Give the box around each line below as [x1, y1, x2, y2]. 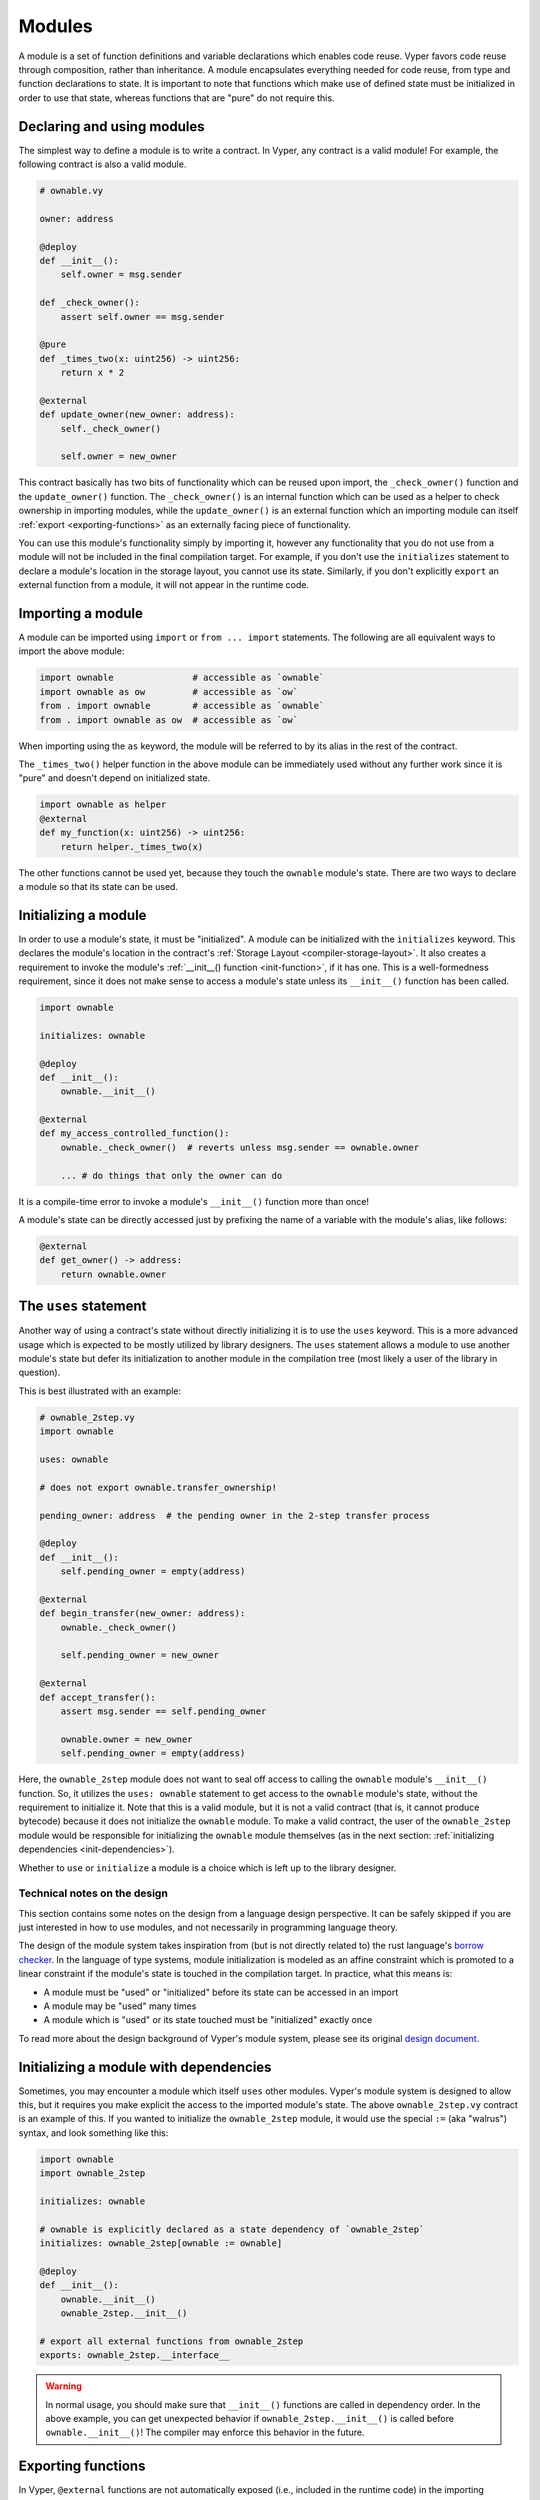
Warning [45, 2380, 82, 2392]
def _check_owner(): [39, 297, 140, 309]
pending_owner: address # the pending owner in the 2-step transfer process [39, 1510, 430, 1521]
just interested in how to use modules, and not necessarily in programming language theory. [18, 1921, 399, 1934]
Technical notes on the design [18, 1886, 169, 1900]
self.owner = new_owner [60, 451, 177, 462]
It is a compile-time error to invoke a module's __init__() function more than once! [18, 1195, 370, 1207]
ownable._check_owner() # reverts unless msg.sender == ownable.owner [60, 1141, 420, 1153]
